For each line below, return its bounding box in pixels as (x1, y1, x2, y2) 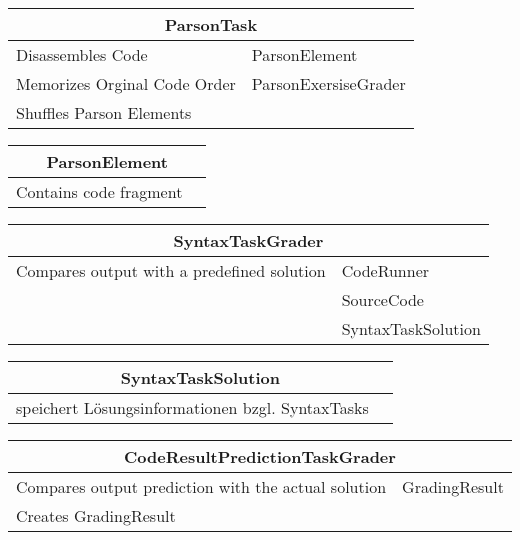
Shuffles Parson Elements (16, 101, 192, 124)
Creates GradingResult (16, 504, 176, 527)
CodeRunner (341, 259, 430, 282)
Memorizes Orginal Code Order (16, 72, 236, 95)
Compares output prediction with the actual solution (16, 475, 387, 498)
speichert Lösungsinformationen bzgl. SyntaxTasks (16, 396, 369, 419)
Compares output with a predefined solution (16, 259, 326, 282)
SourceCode (341, 288, 424, 311)
